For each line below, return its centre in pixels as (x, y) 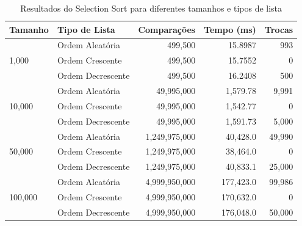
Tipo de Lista (86, 29)
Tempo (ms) (230, 29)
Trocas (279, 29)
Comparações (167, 29)
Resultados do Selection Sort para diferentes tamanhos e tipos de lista (151, 8)
